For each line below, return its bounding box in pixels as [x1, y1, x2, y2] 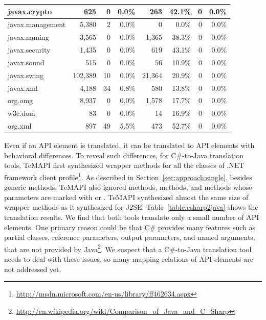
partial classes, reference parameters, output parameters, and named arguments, [4, 232, 255, 242]
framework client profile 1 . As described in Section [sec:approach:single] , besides [4, 170, 252, 182]
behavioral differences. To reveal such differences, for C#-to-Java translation [4, 150, 244, 160]
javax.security [8, 44, 51, 55]
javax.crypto [8, 6, 52, 16]
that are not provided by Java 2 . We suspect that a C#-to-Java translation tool [4, 242, 252, 254]
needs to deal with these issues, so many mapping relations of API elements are [4, 254, 253, 264]
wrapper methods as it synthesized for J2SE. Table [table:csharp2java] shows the [4, 202, 258, 212]
